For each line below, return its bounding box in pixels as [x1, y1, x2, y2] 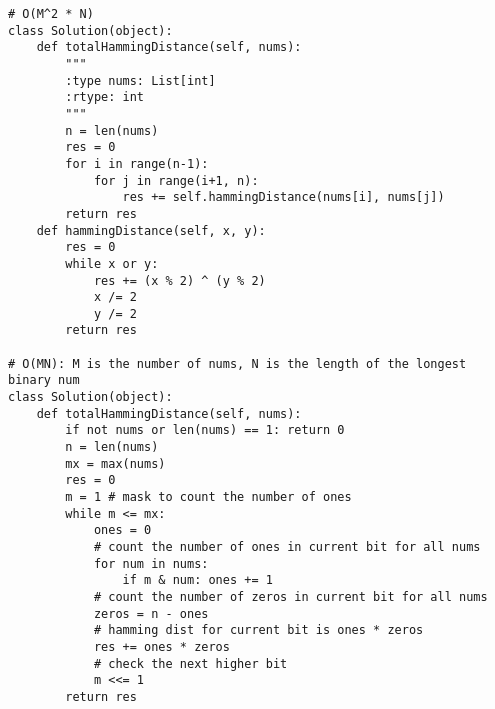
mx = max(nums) [65, 456, 166, 471]
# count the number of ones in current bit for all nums [93, 540, 481, 554]
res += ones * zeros [93, 639, 230, 654]
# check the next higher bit [93, 656, 288, 671]
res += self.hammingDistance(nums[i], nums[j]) [122, 190, 445, 205]
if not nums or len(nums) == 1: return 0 [65, 423, 345, 438]
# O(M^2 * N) [8, 7, 94, 21]
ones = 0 [93, 523, 152, 538]
